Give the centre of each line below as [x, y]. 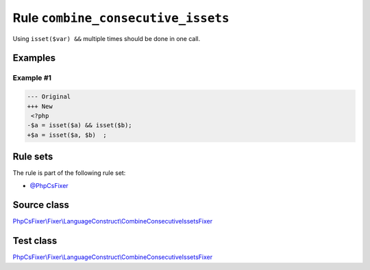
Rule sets [33, 157]
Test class [35, 241]
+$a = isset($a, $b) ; [67, 135]
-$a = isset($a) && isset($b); [80, 125]
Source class [41, 205]
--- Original [49, 97]
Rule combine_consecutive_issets [121, 18]
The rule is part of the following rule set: [69, 173]
